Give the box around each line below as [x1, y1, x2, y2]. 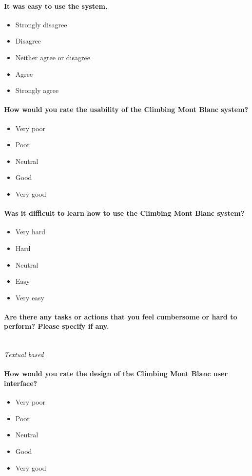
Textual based [4, 349, 44, 360]
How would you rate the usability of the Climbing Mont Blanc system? [4, 104, 249, 114]
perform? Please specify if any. [4, 321, 109, 331]
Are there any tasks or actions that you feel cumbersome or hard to [4, 311, 237, 321]
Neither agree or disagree [15, 52, 90, 62]
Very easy [15, 292, 45, 302]
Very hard [15, 227, 45, 237]
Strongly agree [15, 85, 59, 95]
